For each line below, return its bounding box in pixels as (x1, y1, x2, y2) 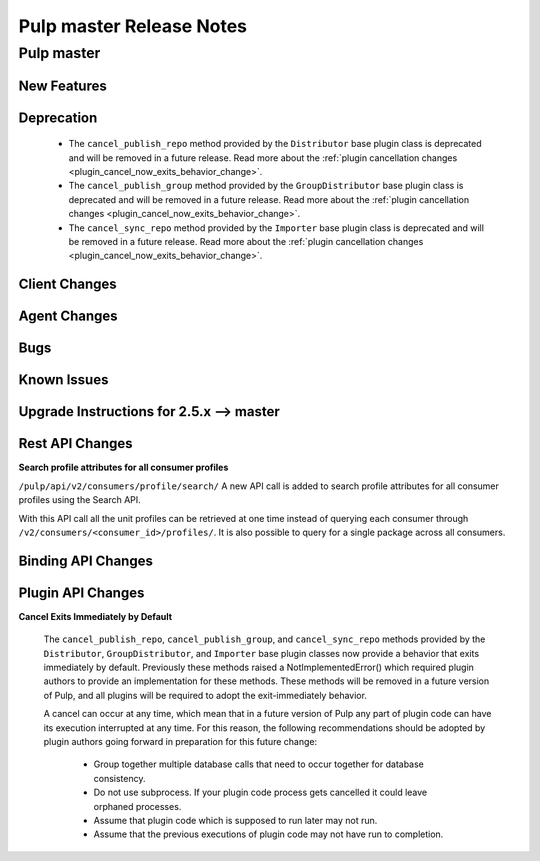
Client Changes (18, 276, 117, 293)
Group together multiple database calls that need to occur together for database (93, 758, 425, 770)
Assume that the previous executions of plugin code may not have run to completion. (93, 828, 444, 840)
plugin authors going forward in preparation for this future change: (43, 735, 318, 747)
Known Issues (18, 371, 109, 389)
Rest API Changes (18, 435, 134, 452)
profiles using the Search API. (18, 494, 142, 506)
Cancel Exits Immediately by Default (18, 610, 173, 622)
